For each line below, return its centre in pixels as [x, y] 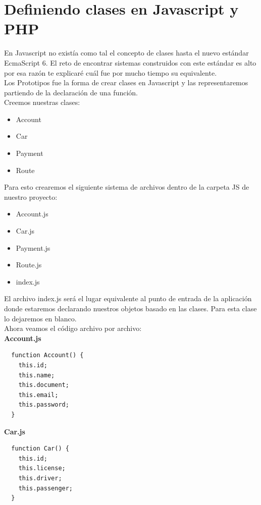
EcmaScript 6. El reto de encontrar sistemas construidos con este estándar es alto [130, 62]
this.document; [44, 385]
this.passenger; [46, 488]
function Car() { [40, 449]
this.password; [44, 405]
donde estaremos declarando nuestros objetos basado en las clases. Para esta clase [130, 308]
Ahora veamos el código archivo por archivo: [73, 328]
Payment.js [33, 247]
